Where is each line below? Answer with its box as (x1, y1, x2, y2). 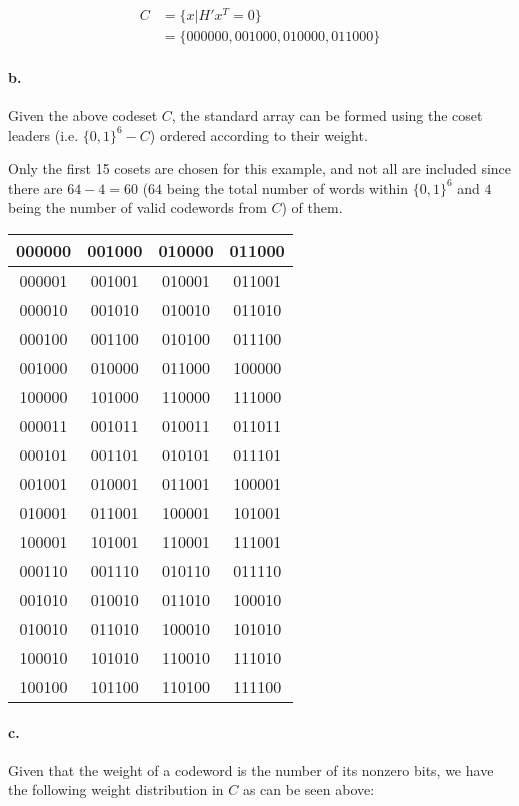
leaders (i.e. (8, 124, 79, 145)
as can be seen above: (242, 779, 375, 800)
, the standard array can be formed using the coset (171, 104, 483, 125)
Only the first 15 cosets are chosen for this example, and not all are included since (8, 158, 512, 179)
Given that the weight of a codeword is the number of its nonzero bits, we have (8, 759, 494, 780)
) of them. (281, 197, 343, 218)
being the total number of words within (166, 177, 409, 198)
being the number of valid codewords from (8, 197, 267, 218)
